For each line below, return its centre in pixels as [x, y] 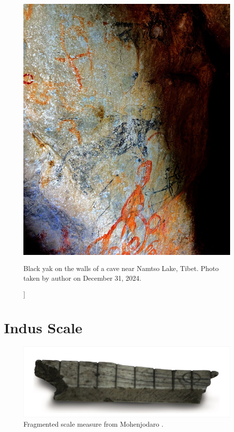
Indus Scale [43, 328]
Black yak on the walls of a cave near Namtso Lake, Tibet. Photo [121, 268]
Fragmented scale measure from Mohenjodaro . [94, 424]
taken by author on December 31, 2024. [82, 278]
